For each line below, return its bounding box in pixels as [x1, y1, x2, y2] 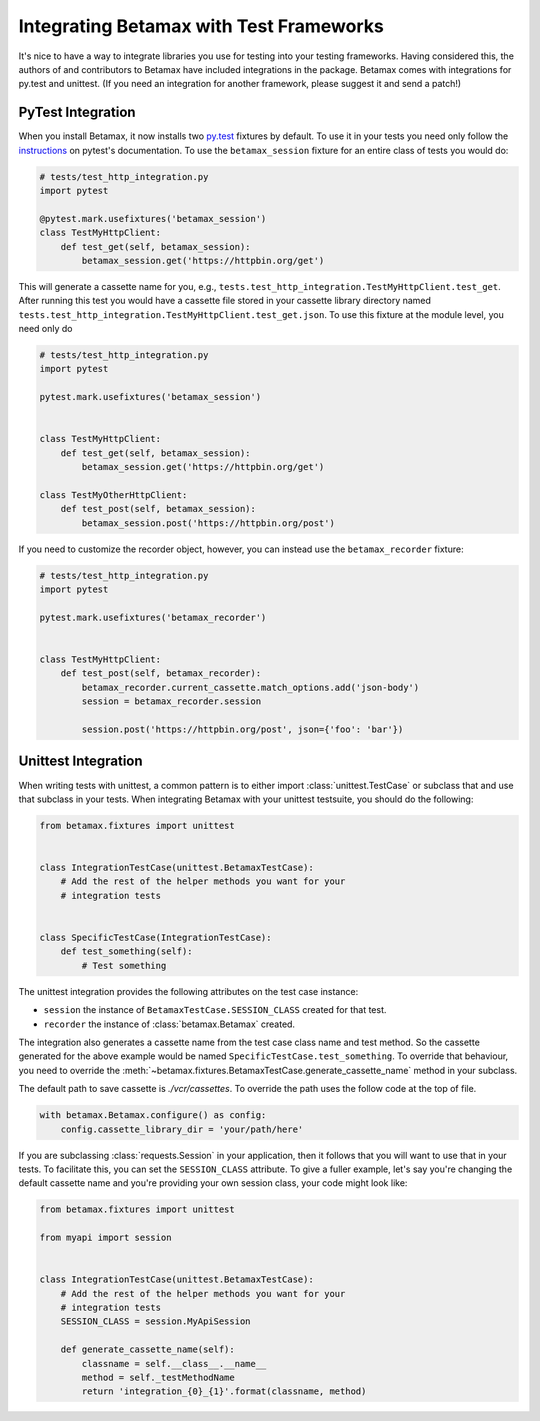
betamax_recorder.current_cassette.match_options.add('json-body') [81, 681, 420, 693]
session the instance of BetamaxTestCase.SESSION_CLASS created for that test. [43, 1004, 387, 1016]
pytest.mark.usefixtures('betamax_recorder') [39, 611, 267, 623]
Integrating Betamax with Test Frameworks [18, 15, 384, 37]
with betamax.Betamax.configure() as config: [39, 1110, 267, 1121]
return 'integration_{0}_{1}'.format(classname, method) [81, 1386, 367, 1397]
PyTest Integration [18, 104, 136, 121]
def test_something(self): [60, 946, 194, 957]
